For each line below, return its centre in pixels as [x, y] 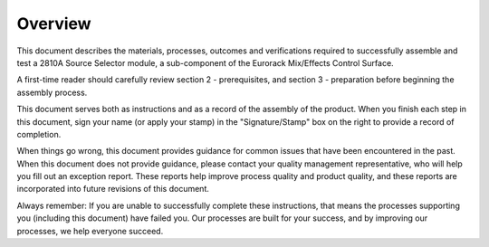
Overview [54, 24]
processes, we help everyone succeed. [90, 231]
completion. [39, 134]
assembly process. [52, 92]
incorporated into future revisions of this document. [113, 189]
